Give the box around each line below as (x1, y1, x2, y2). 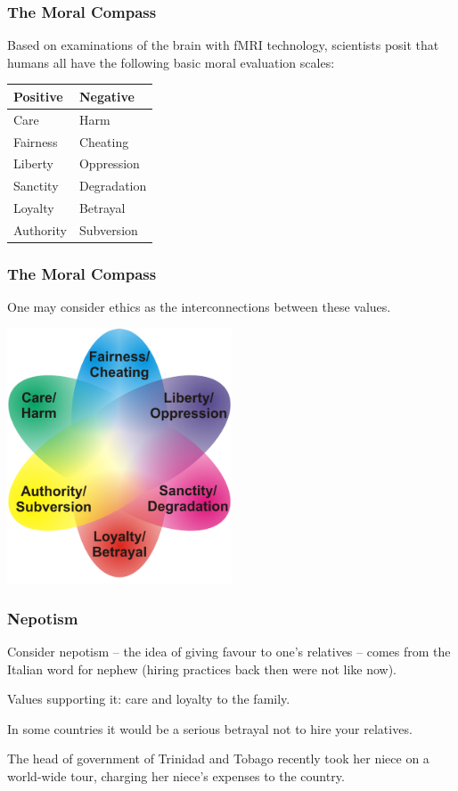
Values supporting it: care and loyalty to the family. (7, 689, 290, 708)
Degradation (78, 176, 147, 195)
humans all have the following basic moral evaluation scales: (7, 53, 335, 71)
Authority (13, 220, 67, 239)
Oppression (78, 154, 140, 173)
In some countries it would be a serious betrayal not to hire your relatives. (7, 719, 413, 738)
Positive (13, 86, 63, 105)
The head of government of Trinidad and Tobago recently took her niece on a (7, 749, 429, 768)
